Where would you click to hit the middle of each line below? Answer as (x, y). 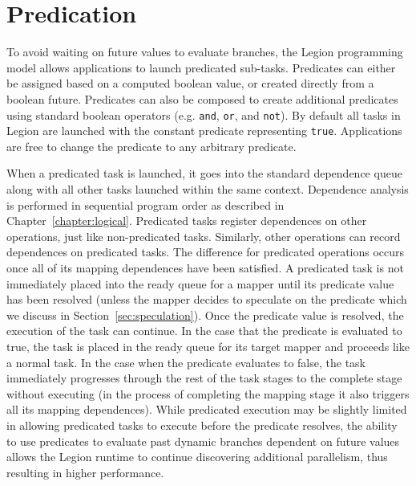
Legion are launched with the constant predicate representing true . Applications (204, 131)
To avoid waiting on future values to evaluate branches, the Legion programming (205, 52)
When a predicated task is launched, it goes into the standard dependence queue (204, 173)
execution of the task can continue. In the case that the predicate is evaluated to (204, 331)
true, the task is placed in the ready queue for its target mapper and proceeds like (208, 346)
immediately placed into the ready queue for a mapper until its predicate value (200, 283)
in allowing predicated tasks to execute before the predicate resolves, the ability (202, 425)
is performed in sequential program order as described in (145, 204)
